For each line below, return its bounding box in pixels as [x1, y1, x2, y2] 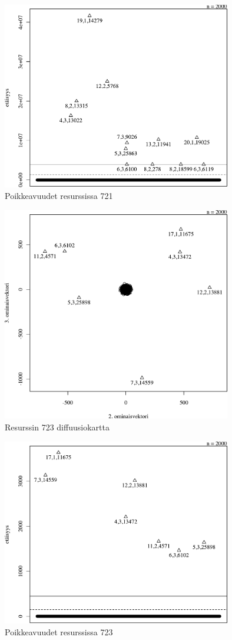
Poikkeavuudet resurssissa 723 [5, 625, 113, 638]
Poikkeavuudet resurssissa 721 [5, 190, 113, 202]
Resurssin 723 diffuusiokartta [5, 421, 110, 433]
